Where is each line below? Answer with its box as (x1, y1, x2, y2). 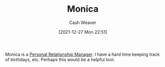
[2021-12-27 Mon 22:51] (58, 29, 107, 35)
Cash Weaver (69, 20, 97, 25)
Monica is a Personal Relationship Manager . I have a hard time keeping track (5, 51, 160, 57)
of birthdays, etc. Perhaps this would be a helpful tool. (5, 56, 115, 62)
